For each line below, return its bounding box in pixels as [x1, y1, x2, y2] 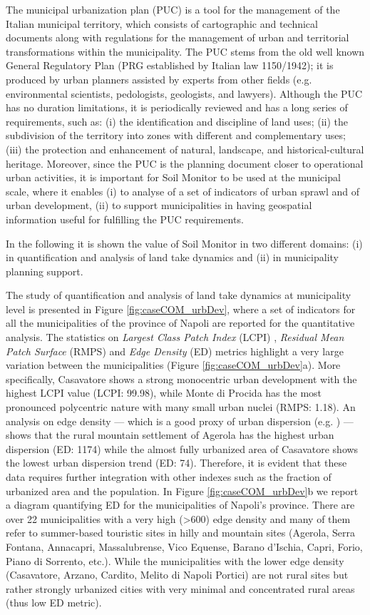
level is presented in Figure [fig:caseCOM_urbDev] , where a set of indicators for [6, 301, 356, 316]
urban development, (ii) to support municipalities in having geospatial [6, 198, 312, 213]
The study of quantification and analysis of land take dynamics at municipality [6, 288, 351, 303]
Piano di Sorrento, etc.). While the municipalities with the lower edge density [6, 553, 344, 568]
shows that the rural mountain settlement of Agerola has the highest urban [6, 427, 334, 442]
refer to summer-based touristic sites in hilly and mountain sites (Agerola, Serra [6, 525, 356, 540]
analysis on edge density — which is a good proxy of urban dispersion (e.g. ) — [6, 413, 354, 428]
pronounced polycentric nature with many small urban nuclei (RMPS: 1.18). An [6, 400, 356, 415]
